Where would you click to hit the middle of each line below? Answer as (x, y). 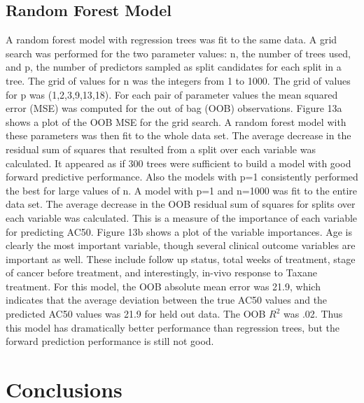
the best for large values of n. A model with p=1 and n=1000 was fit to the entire (181, 190)
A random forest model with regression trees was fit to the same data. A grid (171, 40)
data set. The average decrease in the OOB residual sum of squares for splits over (181, 204)
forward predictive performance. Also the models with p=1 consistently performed (182, 177)
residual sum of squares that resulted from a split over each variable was (161, 149)
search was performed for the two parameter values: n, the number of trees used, (178, 53)
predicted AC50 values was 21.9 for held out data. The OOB (136, 314)
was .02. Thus (313, 314)
